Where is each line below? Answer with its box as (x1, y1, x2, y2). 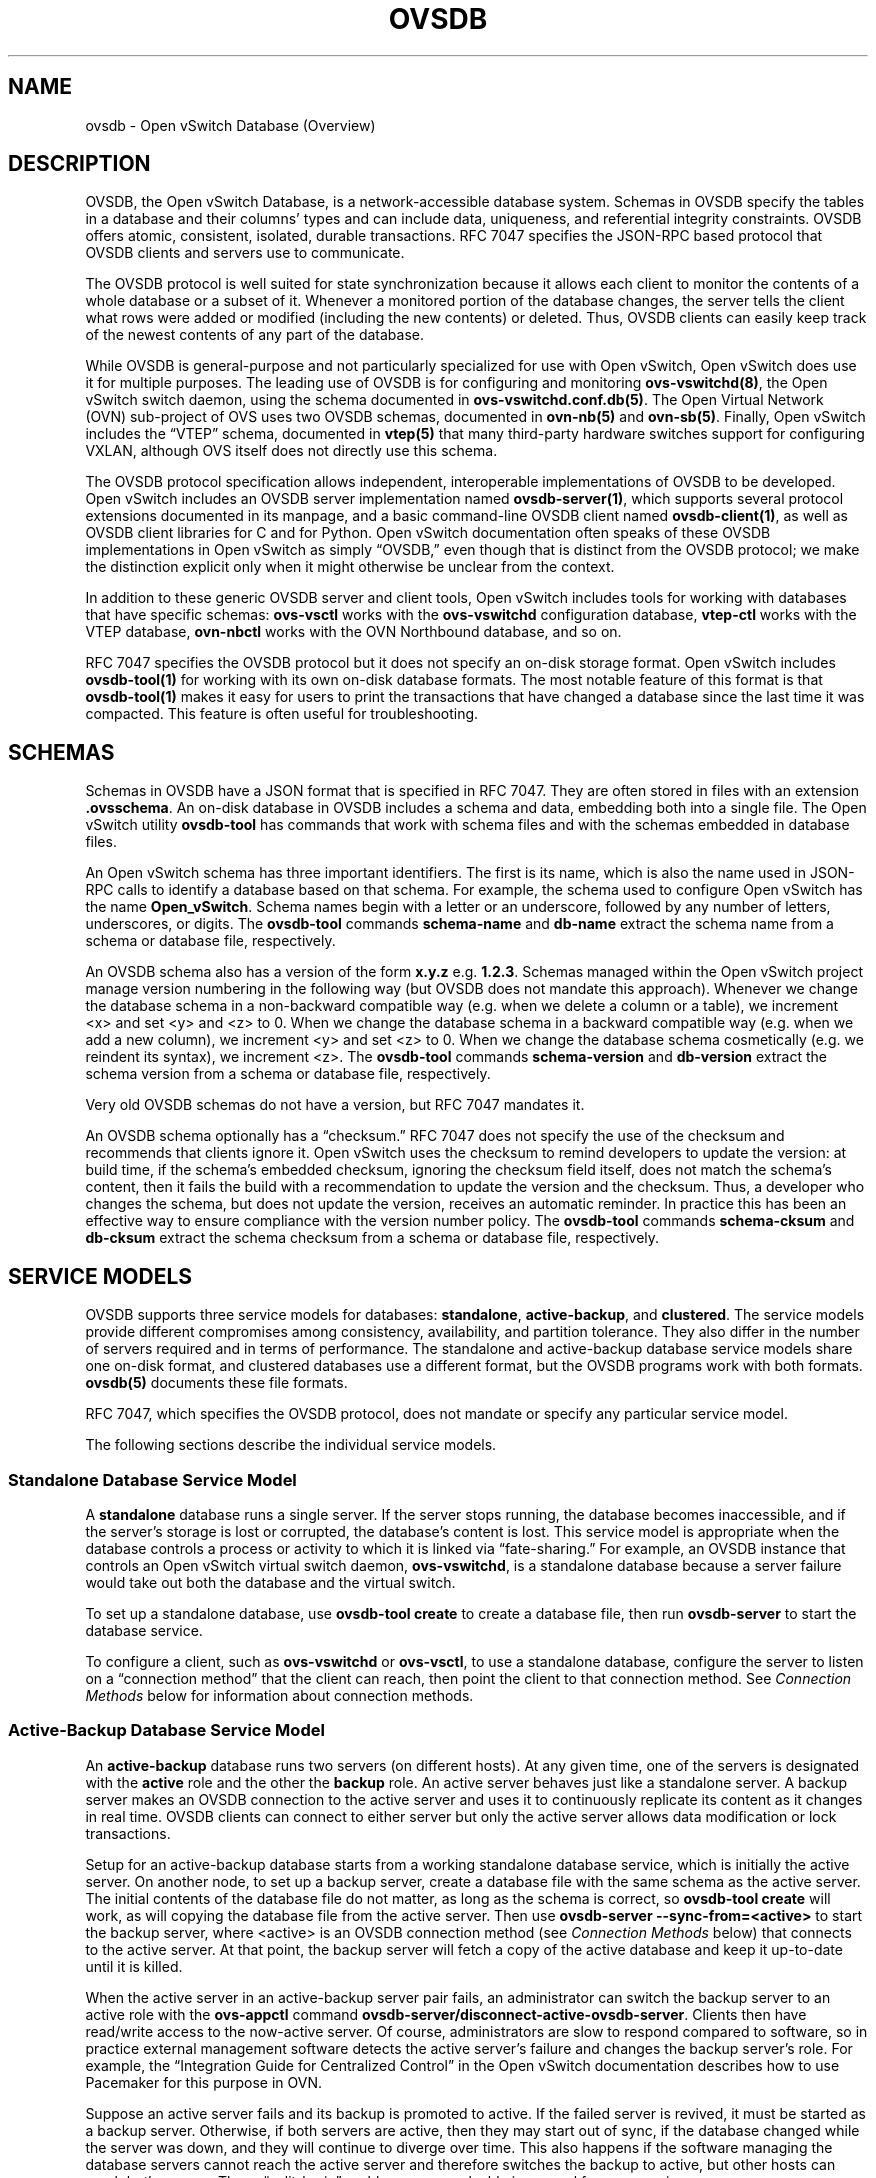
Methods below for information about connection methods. (85, 1686, 474, 1704)
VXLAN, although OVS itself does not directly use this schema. (85, 442, 498, 460)
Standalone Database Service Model (8, 1469, 297, 1490)
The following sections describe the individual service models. (85, 1436, 497, 1454)
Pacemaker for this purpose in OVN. (85, 2073, 323, 2091)
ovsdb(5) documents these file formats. (85, 1374, 348, 1392)
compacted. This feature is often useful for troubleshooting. (85, 705, 479, 723)
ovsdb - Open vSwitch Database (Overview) (85, 116, 376, 134)
